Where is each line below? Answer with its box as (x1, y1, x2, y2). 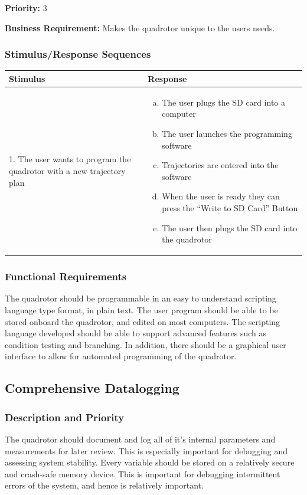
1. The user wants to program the (9, 153, 131, 165)
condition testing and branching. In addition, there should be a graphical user (5, 338, 286, 350)
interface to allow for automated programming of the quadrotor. (5, 350, 237, 362)
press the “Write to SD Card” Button (162, 201, 298, 214)
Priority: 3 (5, 2, 47, 14)
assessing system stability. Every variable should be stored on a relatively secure (5, 456, 295, 468)
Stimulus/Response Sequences (5, 47, 151, 61)
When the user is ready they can (162, 190, 280, 202)
